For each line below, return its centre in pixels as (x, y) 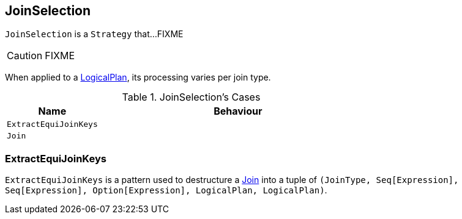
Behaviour (238, 111)
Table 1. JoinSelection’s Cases (191, 97)
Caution (25, 56)
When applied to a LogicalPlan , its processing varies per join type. (138, 77)
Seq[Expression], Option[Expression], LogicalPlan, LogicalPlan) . (166, 190)
